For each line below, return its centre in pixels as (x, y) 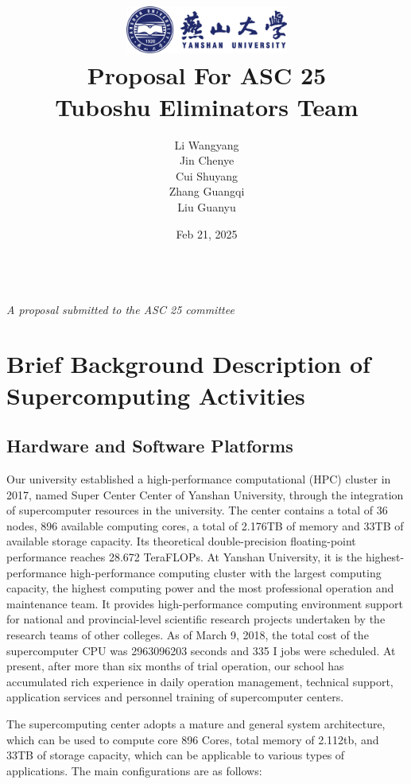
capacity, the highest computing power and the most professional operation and (200, 588)
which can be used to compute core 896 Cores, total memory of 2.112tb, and (193, 739)
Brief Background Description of (188, 364)
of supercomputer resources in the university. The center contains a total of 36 (197, 510)
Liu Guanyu (207, 206)
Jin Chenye (207, 160)
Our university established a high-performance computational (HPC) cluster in (199, 479)
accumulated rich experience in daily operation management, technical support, (200, 681)
